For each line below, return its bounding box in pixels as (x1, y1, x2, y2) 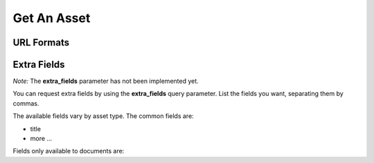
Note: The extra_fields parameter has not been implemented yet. (12, 77, 199, 86)
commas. (12, 99, 39, 107)
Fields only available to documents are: (12, 147, 125, 155)
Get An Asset (12, 10, 91, 26)
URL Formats (12, 37, 69, 48)
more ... (30, 135, 52, 143)
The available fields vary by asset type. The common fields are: (12, 112, 194, 120)
